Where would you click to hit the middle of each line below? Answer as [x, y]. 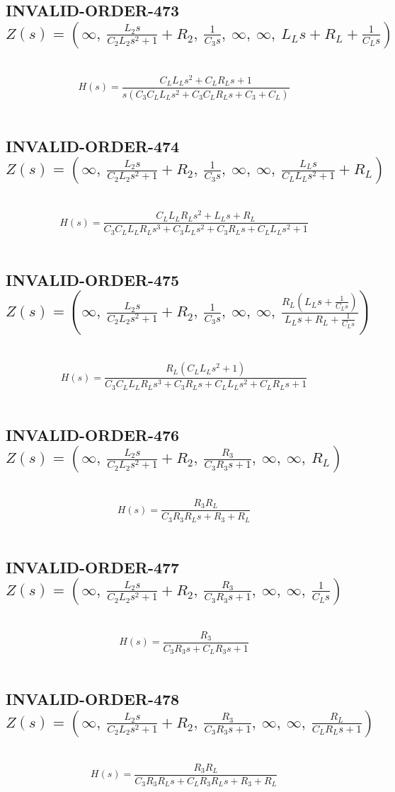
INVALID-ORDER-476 [93, 434]
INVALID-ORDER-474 [93, 145]
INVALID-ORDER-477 [93, 567]
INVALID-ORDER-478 [93, 699]
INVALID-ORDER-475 [93, 279]
